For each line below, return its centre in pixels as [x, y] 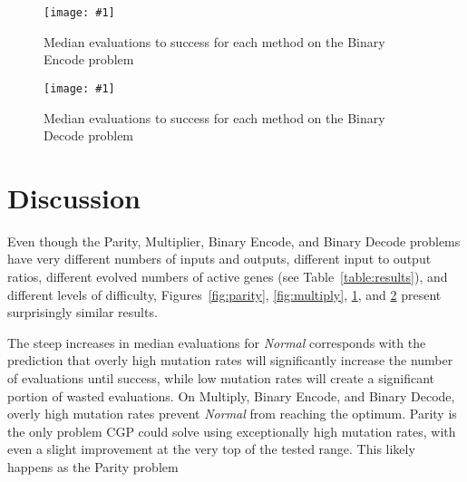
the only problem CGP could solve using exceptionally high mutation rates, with [232, 431]
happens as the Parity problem [93, 466]
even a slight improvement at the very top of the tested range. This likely [211, 449]
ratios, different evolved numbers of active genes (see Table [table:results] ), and [228, 276]
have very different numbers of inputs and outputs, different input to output [219, 259]
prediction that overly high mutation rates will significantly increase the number [230, 360]
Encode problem [89, 59]
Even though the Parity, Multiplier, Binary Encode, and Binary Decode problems [234, 241]
